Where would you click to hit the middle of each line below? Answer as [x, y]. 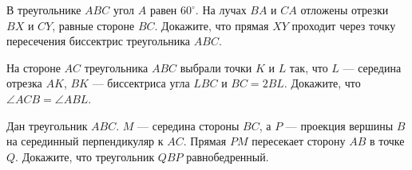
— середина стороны [188, 125]
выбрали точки [216, 67]
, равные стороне [93, 25]
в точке [387, 141]
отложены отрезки [345, 10]
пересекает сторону [299, 141]
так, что [309, 67]
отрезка [24, 83]
